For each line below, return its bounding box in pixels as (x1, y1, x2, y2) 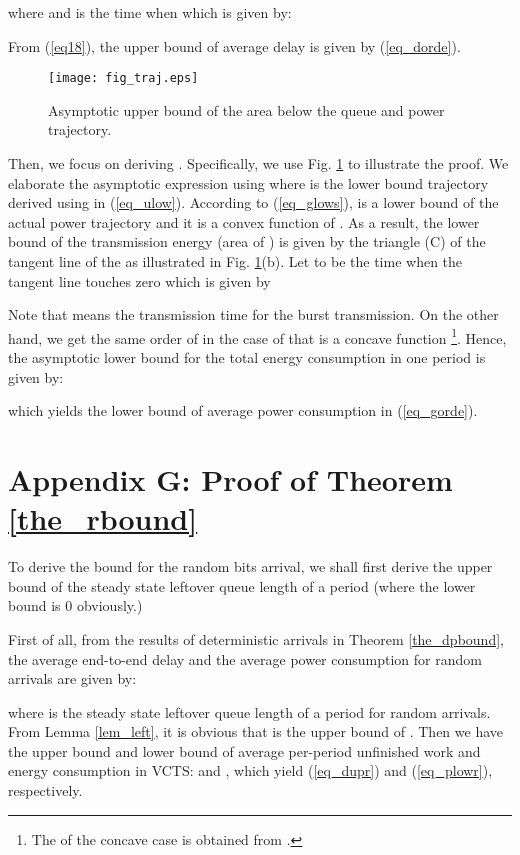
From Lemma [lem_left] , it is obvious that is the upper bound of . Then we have (8, 721, 503, 742)
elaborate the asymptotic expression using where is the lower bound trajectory (8, 172, 489, 193)
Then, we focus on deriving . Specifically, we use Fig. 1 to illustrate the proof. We (8, 153, 509, 174)
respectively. (8, 780, 83, 801)
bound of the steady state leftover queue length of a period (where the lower (8, 575, 476, 596)
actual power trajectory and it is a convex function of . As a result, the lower (8, 211, 480, 232)
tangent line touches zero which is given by (8, 270, 271, 291)
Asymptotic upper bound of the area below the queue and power (48, 99, 445, 120)
